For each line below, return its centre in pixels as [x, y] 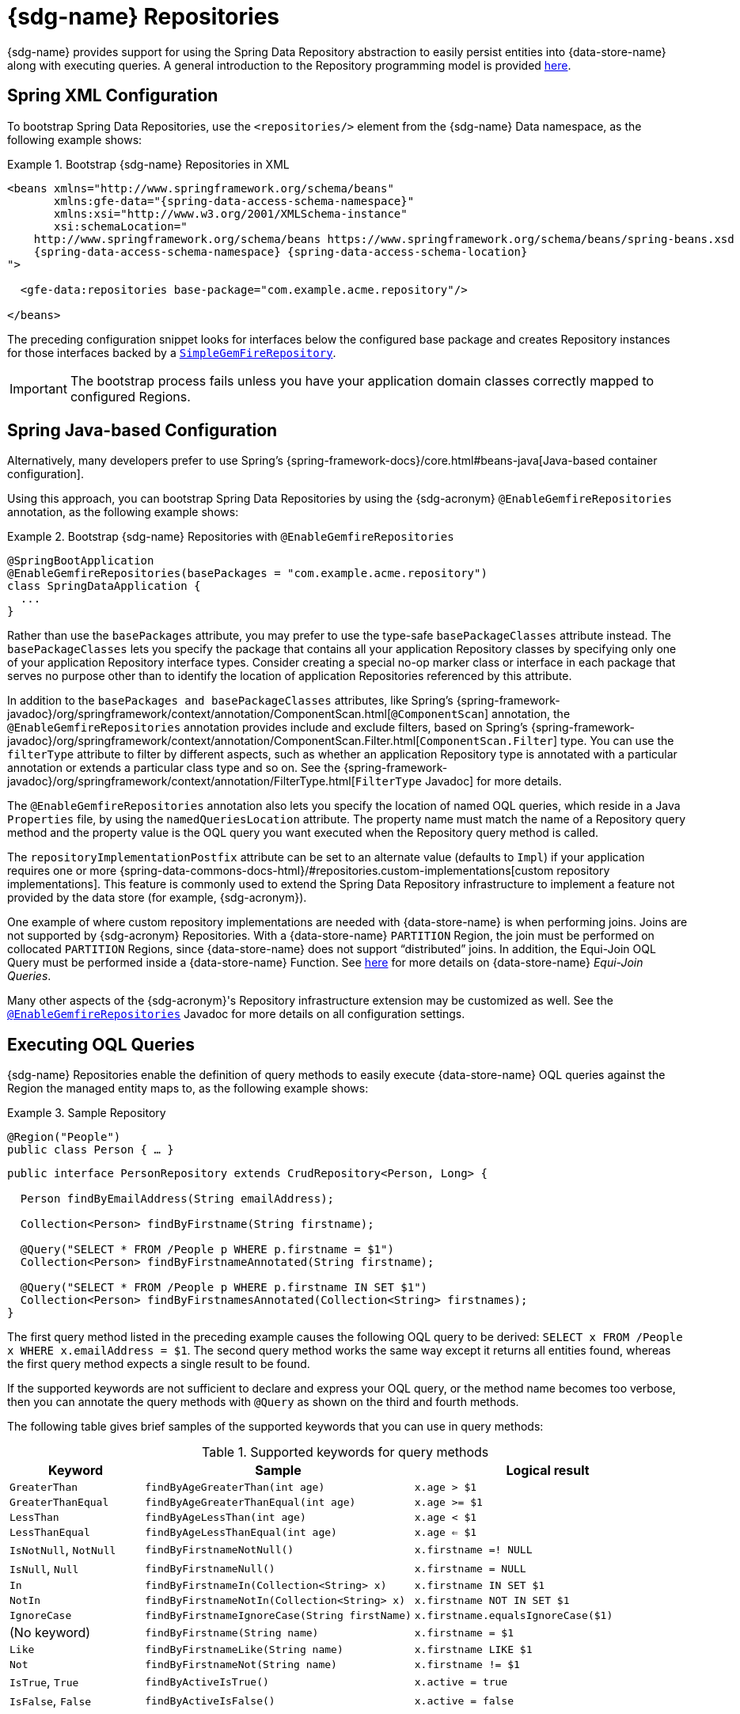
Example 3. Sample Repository [87, 1113]
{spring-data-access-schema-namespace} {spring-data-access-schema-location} [281, 251]
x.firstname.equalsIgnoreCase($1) [514, 1616]
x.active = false [464, 1701]
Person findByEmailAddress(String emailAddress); [177, 1199]
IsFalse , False [51, 1701]
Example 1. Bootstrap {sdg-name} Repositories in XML [148, 164]
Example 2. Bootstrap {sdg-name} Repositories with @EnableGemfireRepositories [231, 537]
